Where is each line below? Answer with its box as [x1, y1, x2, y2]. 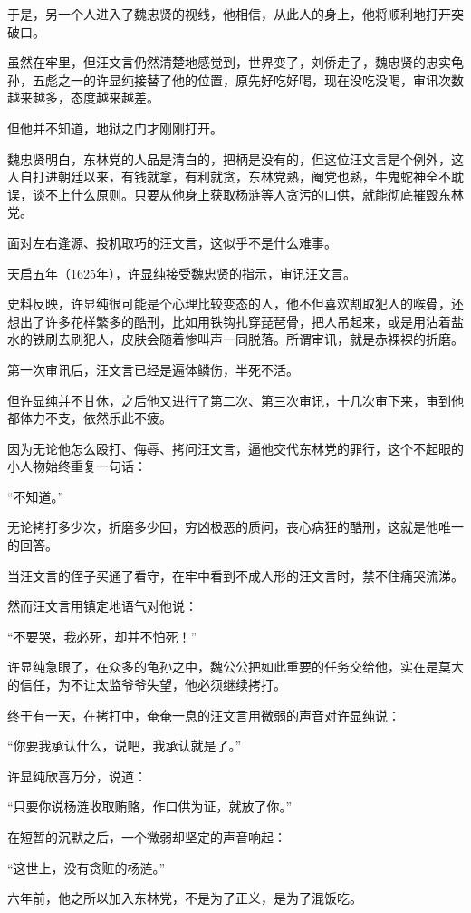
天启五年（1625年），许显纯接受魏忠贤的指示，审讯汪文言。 [7, 263, 356, 282]
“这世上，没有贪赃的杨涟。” [7, 858, 166, 877]
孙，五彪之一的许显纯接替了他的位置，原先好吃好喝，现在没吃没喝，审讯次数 [7, 70, 464, 89]
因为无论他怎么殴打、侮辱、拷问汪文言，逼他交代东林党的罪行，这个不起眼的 [7, 438, 464, 457]
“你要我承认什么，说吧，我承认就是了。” [7, 736, 242, 755]
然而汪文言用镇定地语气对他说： [7, 596, 197, 615]
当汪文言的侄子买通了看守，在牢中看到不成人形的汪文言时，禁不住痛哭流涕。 [7, 565, 464, 584]
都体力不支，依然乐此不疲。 [7, 408, 172, 427]
